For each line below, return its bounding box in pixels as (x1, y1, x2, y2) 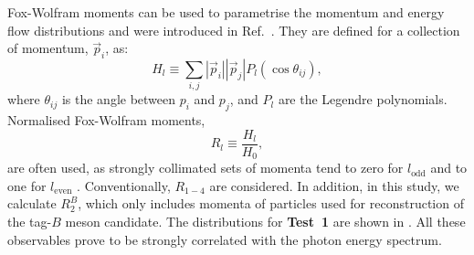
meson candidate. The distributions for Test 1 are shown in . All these (65, 212, 466, 230)
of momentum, (7, 38, 89, 58)
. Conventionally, (77, 175, 171, 195)
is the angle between (61, 90, 176, 109)
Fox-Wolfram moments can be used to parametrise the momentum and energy (7, 3, 445, 21)
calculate (7, 194, 57, 213)
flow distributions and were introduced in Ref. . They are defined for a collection (7, 20, 460, 39)
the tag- (7, 212, 52, 230)
